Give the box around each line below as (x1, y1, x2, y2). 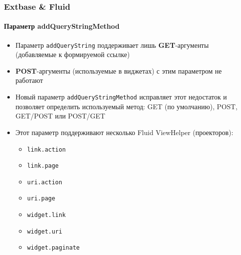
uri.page (27, 195, 55, 202)
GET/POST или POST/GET (15, 111, 105, 121)
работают (15, 75, 43, 85)
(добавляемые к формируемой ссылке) (15, 49, 130, 59)
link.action (27, 146, 66, 153)
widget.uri (27, 228, 63, 235)
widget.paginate (27, 244, 80, 252)
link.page (27, 162, 59, 170)
